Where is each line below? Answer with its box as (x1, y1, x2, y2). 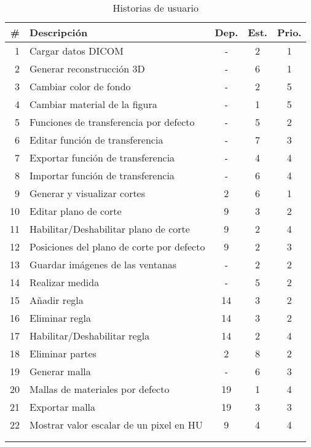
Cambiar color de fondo (30, 79, 131, 93)
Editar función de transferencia (30, 133, 163, 147)
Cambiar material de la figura (30, 97, 157, 111)
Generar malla (30, 364, 91, 378)
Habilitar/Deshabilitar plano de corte (30, 222, 190, 236)
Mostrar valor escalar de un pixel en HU (30, 418, 203, 432)
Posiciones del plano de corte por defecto (30, 239, 205, 254)
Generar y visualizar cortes (30, 186, 146, 200)
